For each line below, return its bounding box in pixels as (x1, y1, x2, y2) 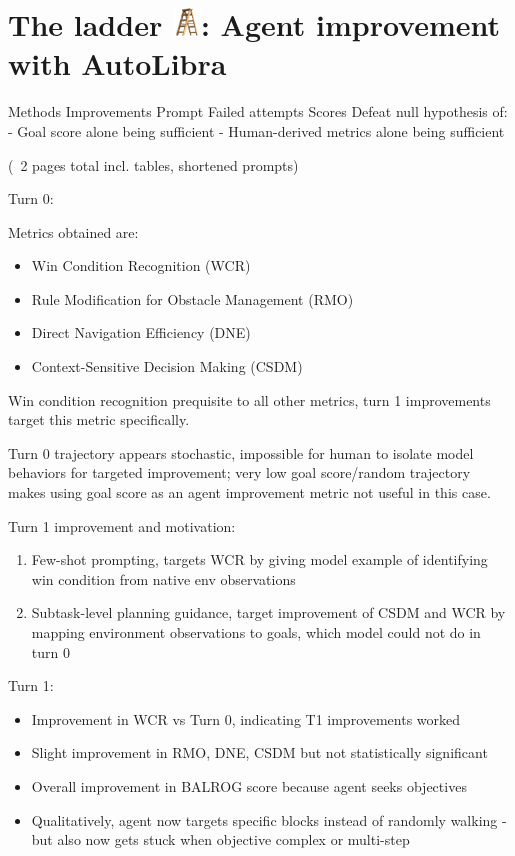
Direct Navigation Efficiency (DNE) (31, 322, 251, 343)
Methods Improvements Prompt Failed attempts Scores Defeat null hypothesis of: (8, 101, 508, 122)
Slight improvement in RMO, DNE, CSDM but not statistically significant (31, 742, 488, 763)
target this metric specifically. (8, 409, 190, 430)
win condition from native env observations (31, 568, 296, 589)
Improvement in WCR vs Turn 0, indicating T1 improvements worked (31, 708, 461, 729)
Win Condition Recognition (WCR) (31, 255, 251, 276)
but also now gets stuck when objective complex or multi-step (31, 829, 410, 850)
